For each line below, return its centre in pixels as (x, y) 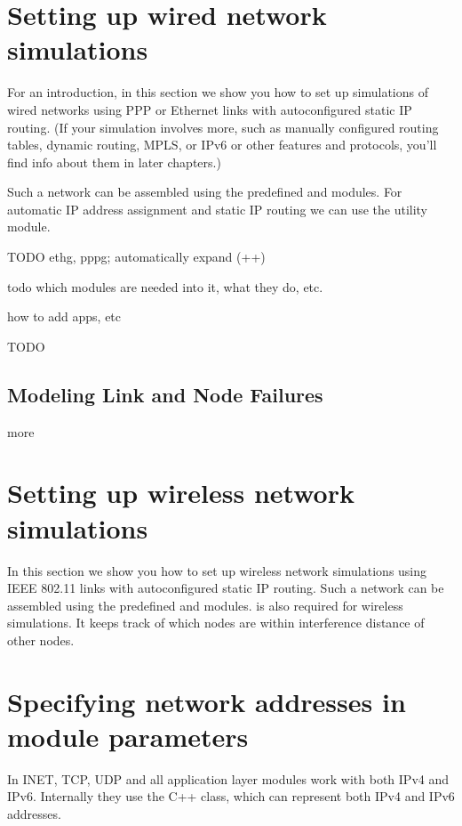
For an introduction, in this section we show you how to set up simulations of (218, 92)
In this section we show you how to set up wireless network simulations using (217, 570)
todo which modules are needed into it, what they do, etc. (165, 286)
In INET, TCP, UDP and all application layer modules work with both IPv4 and (228, 778)
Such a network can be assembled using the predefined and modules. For (205, 192)
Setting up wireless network (181, 493)
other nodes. (41, 640)
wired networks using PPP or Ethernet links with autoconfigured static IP (210, 109)
